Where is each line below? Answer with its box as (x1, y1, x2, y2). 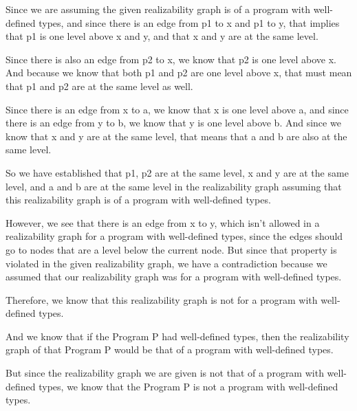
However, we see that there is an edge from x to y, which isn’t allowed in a (6, 215, 320, 230)
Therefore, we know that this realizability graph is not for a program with (6, 292, 318, 307)
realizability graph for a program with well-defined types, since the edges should (6, 229, 343, 243)
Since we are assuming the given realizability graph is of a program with (6, 2, 310, 16)
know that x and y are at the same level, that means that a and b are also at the (6, 129, 347, 143)
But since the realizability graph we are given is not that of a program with (6, 366, 324, 380)
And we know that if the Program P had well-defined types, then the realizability (6, 329, 349, 343)
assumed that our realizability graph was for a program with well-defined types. (6, 269, 342, 284)
